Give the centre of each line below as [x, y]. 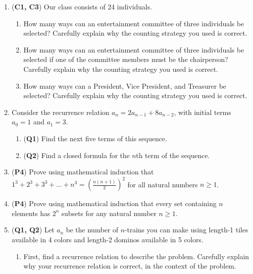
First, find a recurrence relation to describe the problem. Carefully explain [136, 256]
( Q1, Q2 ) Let [33, 230]
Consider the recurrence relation [60, 112]
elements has [31, 213]
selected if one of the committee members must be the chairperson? [126, 59]
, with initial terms [202, 112]
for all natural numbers [163, 184]
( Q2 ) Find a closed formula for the [76, 155]
